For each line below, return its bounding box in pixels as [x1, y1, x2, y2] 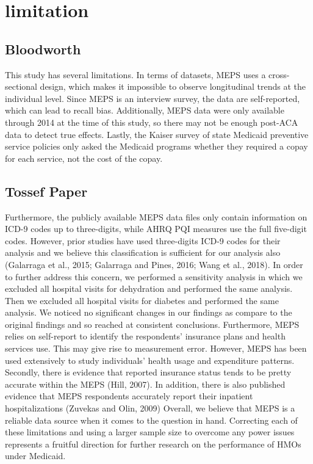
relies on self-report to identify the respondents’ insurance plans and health [5, 330, 286, 343]
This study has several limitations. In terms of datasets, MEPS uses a [5, 68, 266, 81]
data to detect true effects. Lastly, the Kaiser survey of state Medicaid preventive [5, 128, 309, 140]
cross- [268, 68, 290, 81]
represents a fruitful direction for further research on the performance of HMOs [5, 437, 301, 450]
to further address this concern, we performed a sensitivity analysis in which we [5, 270, 303, 283]
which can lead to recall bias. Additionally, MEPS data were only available [5, 104, 284, 117]
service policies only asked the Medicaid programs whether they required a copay [5, 140, 308, 153]
